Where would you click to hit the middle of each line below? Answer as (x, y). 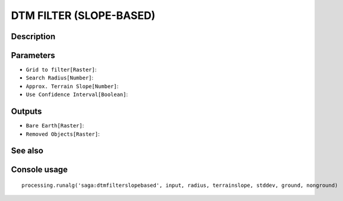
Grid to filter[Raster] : (61, 70)
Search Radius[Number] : (60, 78)
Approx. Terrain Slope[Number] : (72, 86)
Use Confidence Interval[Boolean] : (77, 94)
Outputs (26, 112)
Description (33, 36)
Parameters (33, 55)
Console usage (40, 170)
